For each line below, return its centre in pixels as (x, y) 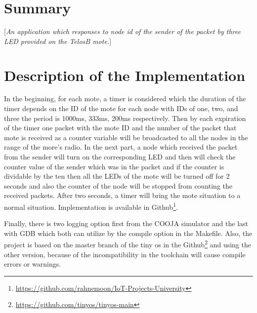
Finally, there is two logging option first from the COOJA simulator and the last (126, 223)
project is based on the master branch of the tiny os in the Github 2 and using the (128, 244)
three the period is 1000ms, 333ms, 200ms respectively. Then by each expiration (125, 118)
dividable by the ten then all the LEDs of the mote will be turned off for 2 (117, 176)
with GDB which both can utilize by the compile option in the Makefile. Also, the (128, 233)
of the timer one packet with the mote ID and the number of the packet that (120, 128)
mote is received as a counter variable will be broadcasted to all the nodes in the (126, 137)
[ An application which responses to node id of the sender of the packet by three (122, 31)
